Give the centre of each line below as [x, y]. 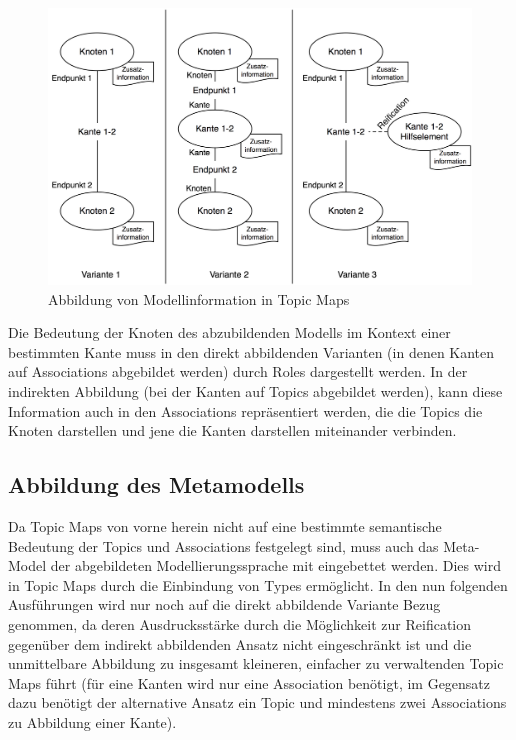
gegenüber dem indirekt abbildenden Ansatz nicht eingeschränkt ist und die [240, 643]
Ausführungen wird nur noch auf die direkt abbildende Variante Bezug [224, 604]
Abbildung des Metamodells [156, 484]
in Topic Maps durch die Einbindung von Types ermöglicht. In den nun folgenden [258, 584]
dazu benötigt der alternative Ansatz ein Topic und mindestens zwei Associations [257, 702]
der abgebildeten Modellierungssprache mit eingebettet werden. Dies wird [275, 565]
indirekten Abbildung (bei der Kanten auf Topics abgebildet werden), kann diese [255, 390]
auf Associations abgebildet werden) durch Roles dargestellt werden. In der [238, 371]
